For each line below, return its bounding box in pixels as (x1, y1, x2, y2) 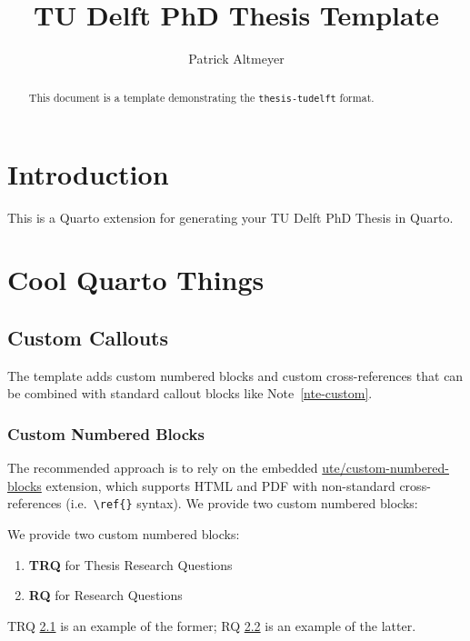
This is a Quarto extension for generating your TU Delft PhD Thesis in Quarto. (7, 207, 454, 226)
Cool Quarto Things (7, 261, 265, 298)
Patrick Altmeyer (188, 49, 285, 68)
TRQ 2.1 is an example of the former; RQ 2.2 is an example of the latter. (7, 616, 416, 635)
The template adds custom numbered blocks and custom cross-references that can (7, 366, 464, 385)
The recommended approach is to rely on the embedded (7, 458, 318, 477)
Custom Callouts (7, 323, 169, 351)
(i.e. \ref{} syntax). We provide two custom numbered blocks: (65, 494, 418, 513)
